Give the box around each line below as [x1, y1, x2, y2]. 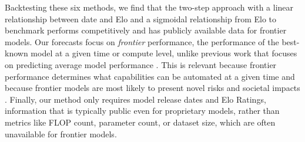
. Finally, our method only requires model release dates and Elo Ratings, [5, 93, 266, 105]
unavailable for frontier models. [5, 127, 117, 140]
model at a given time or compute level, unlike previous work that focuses [31, 47, 297, 59]
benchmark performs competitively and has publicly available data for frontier [5, 24, 287, 36]
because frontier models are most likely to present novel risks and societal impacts [5, 82, 300, 94]
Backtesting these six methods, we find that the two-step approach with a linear [5, 1, 294, 13]
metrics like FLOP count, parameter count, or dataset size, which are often [5, 116, 276, 128]
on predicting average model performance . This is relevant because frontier [5, 58, 277, 70]
